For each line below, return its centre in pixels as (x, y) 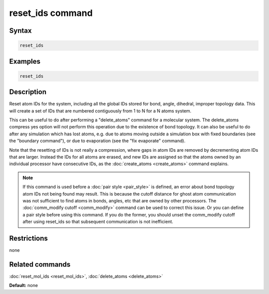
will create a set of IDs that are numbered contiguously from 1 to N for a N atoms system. (100, 111)
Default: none (24, 286)
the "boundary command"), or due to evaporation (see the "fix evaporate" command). (97, 141)
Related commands (40, 264)
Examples (25, 61)
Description (28, 92)
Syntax (20, 31)
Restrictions (29, 238)
